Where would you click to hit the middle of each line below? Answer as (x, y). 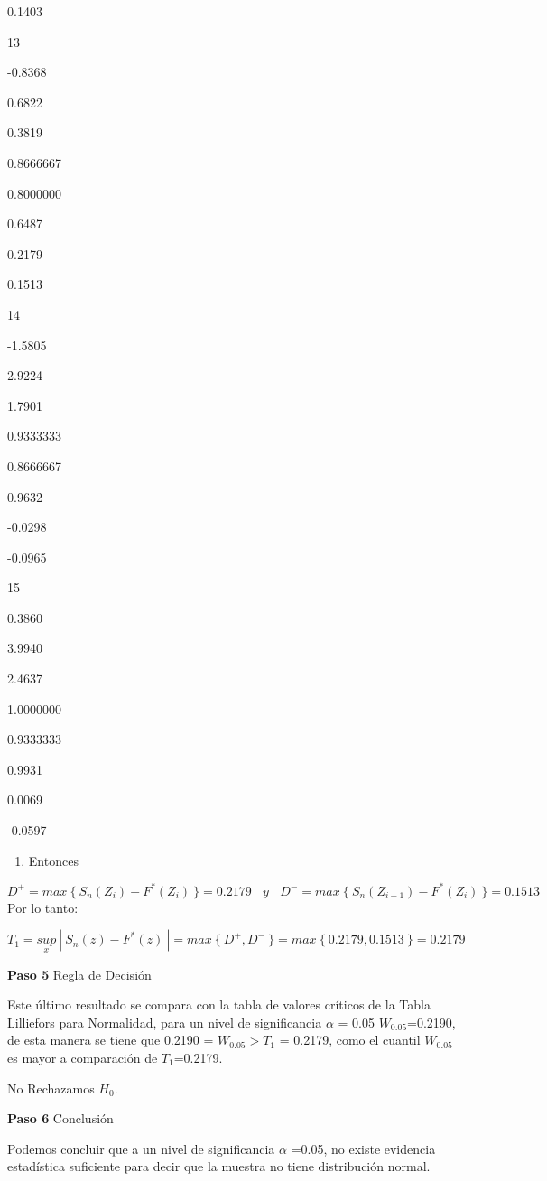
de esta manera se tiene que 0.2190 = (111, 1040)
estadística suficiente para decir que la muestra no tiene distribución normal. (219, 1166)
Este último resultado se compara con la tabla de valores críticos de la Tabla (219, 1004)
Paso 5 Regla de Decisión (79, 974)
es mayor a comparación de (83, 1057)
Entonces (53, 860)
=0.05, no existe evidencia (363, 1148)
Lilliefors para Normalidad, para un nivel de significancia (165, 1022)
